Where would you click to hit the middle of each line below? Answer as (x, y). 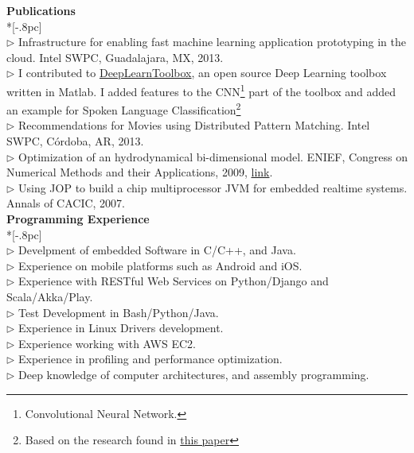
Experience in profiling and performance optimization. (150, 359)
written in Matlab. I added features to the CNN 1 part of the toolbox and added (201, 90)
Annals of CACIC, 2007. (66, 203)
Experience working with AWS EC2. (107, 343)
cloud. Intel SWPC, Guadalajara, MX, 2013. (115, 57)
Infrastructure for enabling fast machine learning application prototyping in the (212, 42)
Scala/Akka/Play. (50, 296)
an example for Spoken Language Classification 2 (124, 108)
